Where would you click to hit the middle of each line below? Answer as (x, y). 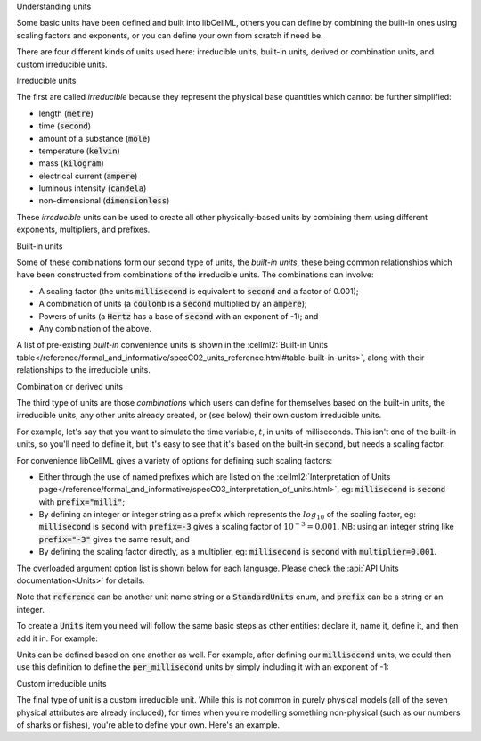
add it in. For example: (57, 638)
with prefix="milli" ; (82, 502)
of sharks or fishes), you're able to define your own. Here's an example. (148, 725)
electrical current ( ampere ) (88, 176)
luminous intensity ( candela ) (93, 188)
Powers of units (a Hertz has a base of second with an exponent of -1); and (179, 316)
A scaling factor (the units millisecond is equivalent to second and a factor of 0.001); (199, 291)
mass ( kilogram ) (71, 163)
